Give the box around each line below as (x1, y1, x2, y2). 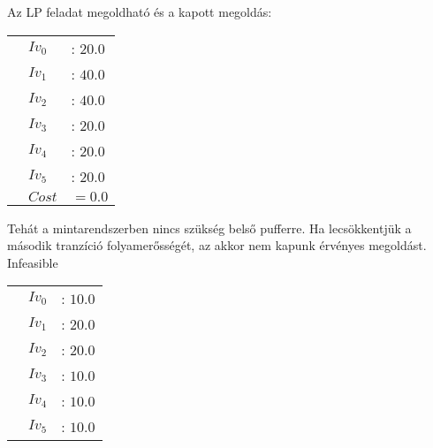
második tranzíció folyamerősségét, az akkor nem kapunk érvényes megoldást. (7, 236, 427, 254)
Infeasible (7, 253, 58, 271)
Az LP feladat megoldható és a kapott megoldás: (7, 3, 272, 20)
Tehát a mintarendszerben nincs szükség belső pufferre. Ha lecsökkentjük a (7, 218, 412, 237)
